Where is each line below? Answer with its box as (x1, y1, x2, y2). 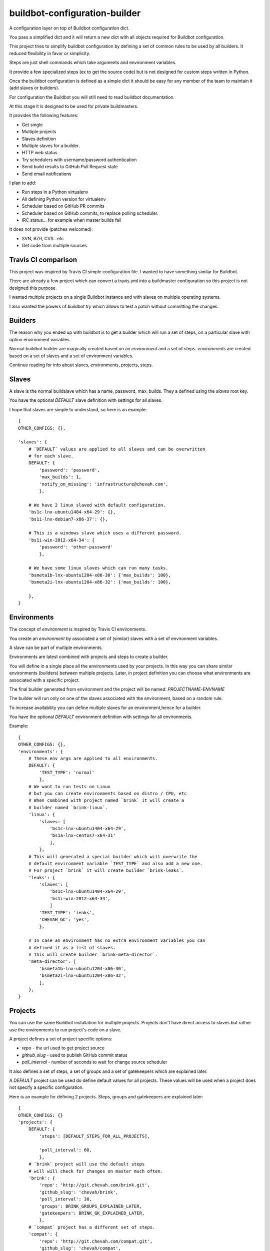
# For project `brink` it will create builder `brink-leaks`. (28, 868, 184, 873)
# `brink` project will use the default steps (28, 1161, 145, 1167)
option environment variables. (9, 336, 71, 342)
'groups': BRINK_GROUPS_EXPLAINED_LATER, (39, 1203, 142, 1209)
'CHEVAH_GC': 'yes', (39, 917, 89, 923)
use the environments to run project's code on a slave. (9, 1026, 122, 1033)
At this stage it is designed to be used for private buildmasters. (9, 103, 138, 110)
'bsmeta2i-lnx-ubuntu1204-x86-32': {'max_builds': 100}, (28, 579, 171, 585)
